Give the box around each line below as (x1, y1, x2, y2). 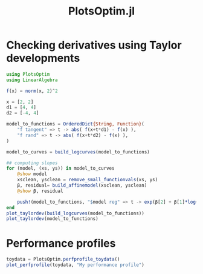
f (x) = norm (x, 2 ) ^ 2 (6, 88, 59, 94)
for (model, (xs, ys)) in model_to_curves (6, 165, 115, 172)
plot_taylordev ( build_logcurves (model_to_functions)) (6, 210, 145, 216)
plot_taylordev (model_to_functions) (6, 216, 98, 222)
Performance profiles (6, 236, 116, 250)
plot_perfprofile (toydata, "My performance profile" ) (6, 262, 145, 268)
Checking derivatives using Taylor (6, 38, 182, 52)
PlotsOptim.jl (68, 4, 135, 18)
